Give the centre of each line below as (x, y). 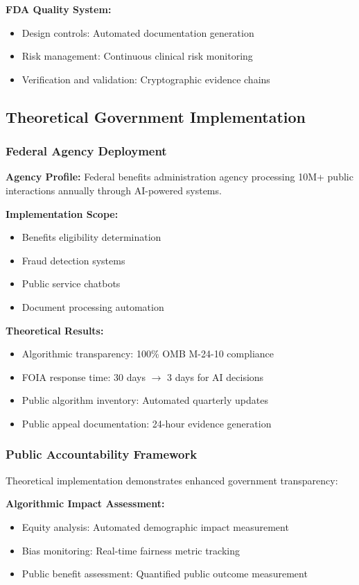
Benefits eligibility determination (91, 237)
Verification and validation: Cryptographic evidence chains (146, 79)
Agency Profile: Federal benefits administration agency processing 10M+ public (179, 177)
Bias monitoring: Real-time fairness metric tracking (131, 550)
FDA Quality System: (59, 9)
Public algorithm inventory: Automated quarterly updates (145, 400)
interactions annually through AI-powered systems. (114, 190)
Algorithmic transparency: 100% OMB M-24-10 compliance (148, 354)
